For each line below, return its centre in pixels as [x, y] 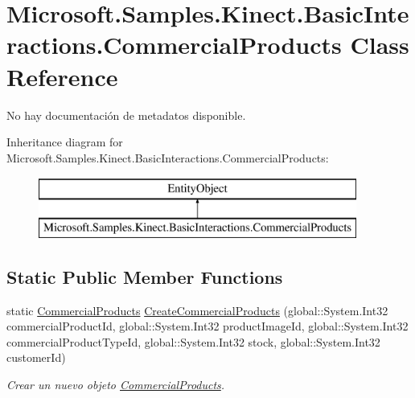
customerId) [36, 357]
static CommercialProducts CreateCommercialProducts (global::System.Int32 [197, 310]
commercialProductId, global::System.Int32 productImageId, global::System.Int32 [207, 326]
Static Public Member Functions [145, 276]
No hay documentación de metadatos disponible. [126, 115]
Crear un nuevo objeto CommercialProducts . [116, 385]
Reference [62, 76]
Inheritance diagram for [65, 142]
